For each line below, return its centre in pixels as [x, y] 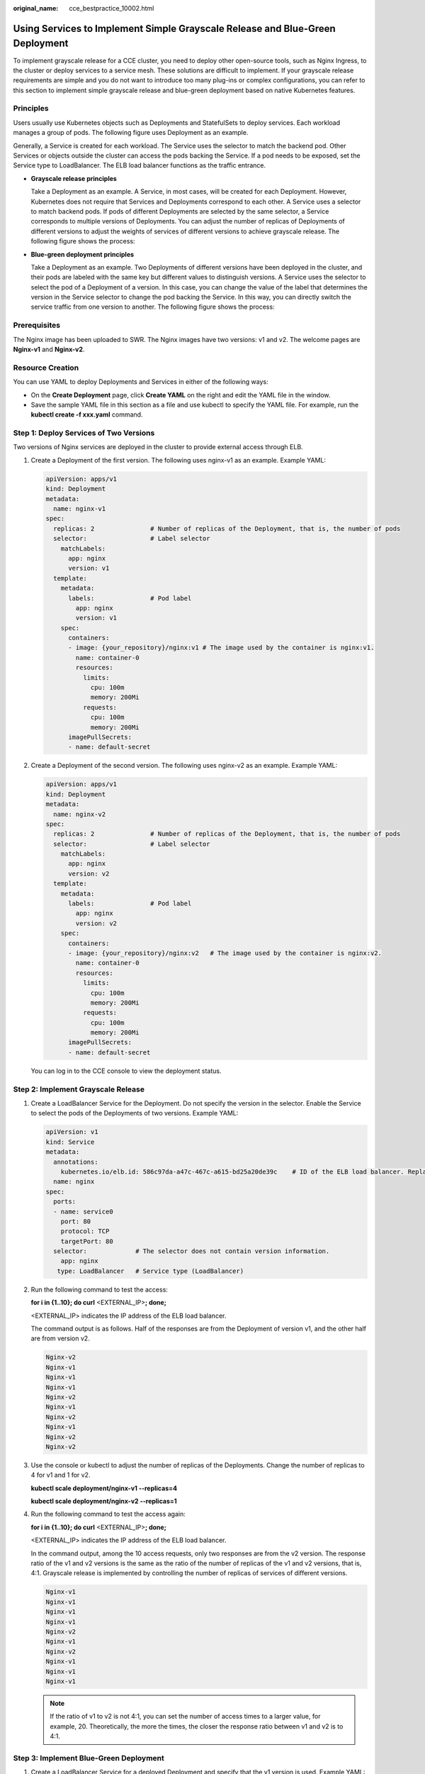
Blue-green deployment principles [83, 254]
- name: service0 [83, 1211]
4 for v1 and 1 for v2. [61, 1475]
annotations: [76, 1162]
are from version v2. [60, 1338]
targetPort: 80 [87, 1241]
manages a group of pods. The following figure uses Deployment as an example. [131, 133]
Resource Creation [46, 368]
